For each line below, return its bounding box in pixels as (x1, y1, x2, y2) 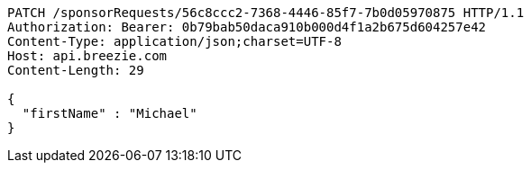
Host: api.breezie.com (7, 49, 168, 63)
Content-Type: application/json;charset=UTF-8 (7, 34, 342, 49)
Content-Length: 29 (7, 63, 144, 77)
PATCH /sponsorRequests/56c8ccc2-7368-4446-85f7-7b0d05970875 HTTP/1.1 (7, 5, 525, 20)
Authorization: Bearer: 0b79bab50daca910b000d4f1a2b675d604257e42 (7, 20, 487, 34)
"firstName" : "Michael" (22, 106, 197, 121)
